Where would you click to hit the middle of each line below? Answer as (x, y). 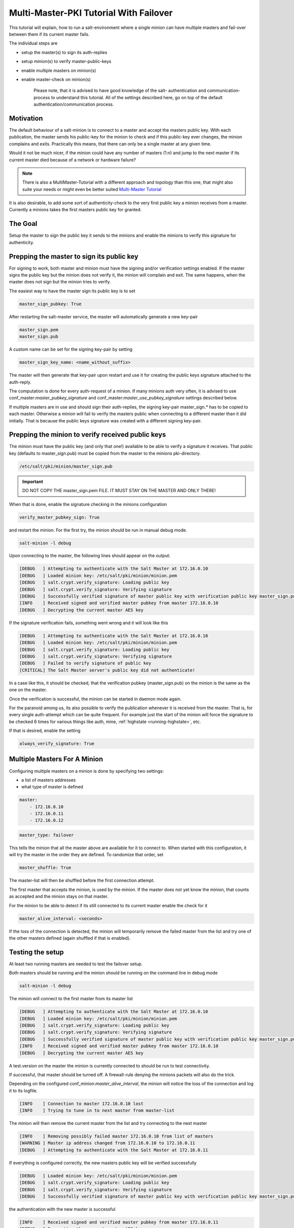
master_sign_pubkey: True (50, 304)
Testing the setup (36, 952)
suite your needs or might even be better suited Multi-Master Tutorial (92, 189)
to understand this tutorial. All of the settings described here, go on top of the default (137, 97)
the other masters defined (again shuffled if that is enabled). (70, 938)
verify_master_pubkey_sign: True (60, 517)
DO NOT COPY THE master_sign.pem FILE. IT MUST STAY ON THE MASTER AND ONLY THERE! (119, 491)
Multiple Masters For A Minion (56, 759)
